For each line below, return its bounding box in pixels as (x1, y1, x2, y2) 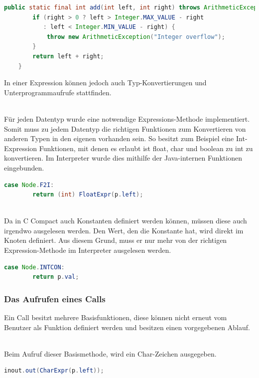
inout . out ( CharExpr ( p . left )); (4, 367, 104, 375)
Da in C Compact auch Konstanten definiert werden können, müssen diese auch (4, 215, 247, 226)
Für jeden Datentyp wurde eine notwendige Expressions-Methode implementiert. (4, 113, 250, 124)
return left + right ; (32, 52, 104, 60)
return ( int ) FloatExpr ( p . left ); (32, 191, 143, 198)
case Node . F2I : (4, 181, 54, 189)
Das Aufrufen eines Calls (4, 292, 106, 305)
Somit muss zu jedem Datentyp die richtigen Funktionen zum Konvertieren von (4, 123, 246, 134)
